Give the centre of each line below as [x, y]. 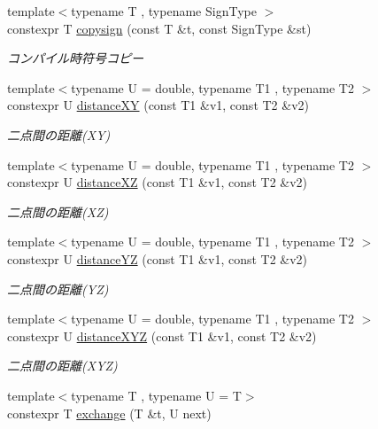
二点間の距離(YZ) [58, 289]
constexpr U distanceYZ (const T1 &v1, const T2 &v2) [158, 258]
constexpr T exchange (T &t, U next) [109, 413]
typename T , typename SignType [164, 11]
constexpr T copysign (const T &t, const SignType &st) [159, 28]
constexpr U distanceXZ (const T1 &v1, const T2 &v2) [158, 182]
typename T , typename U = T [156, 395]
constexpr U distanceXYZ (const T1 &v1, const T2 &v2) [162, 335]
